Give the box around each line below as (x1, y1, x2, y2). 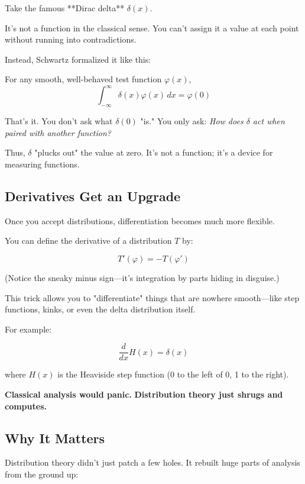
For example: (5, 322, 52, 335)
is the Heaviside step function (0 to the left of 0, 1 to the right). (57, 368, 289, 380)
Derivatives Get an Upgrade (5, 187, 181, 205)
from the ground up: (5, 468, 79, 480)
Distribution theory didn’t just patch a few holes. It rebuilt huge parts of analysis (5, 456, 300, 469)
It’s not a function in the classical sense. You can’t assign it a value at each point (5, 21, 299, 34)
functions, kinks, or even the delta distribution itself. (5, 303, 196, 315)
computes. (5, 399, 47, 412)
